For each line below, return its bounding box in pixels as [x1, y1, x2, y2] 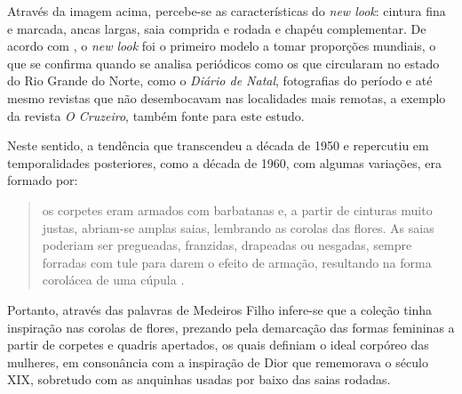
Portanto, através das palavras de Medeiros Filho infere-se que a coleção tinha [7, 300, 433, 318]
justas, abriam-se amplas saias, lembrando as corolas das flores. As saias [42, 218, 434, 237]
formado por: [7, 171, 78, 189]
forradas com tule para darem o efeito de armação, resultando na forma [42, 253, 432, 271]
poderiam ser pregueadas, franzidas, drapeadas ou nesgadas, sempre [42, 236, 412, 254]
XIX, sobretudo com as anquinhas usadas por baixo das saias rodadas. [7, 370, 391, 389]
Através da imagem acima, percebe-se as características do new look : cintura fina [7, 2, 446, 20]
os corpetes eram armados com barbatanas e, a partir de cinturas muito [42, 200, 433, 219]
